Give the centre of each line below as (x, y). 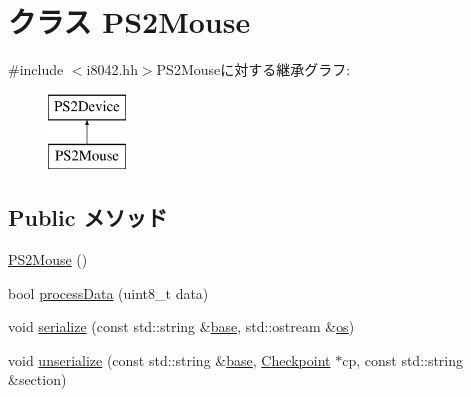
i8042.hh (112, 69)
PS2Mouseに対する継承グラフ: (253, 69)
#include (36, 69)
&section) (37, 379)
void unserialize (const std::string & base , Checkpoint (169, 359)
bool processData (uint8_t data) (108, 292)
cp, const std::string (403, 359)
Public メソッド (88, 217)
